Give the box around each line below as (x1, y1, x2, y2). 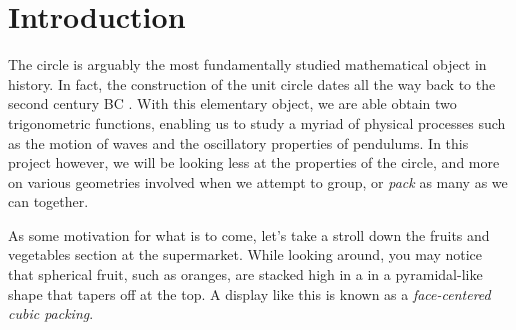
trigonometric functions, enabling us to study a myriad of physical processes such (8, 112, 506, 133)
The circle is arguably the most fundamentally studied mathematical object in (8, 54, 487, 75)
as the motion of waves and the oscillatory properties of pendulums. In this (8, 132, 469, 153)
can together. (8, 191, 89, 212)
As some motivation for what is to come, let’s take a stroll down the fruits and (8, 224, 490, 245)
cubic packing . (8, 303, 94, 324)
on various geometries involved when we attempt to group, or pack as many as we (8, 171, 508, 192)
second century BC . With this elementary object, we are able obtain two (8, 93, 457, 114)
